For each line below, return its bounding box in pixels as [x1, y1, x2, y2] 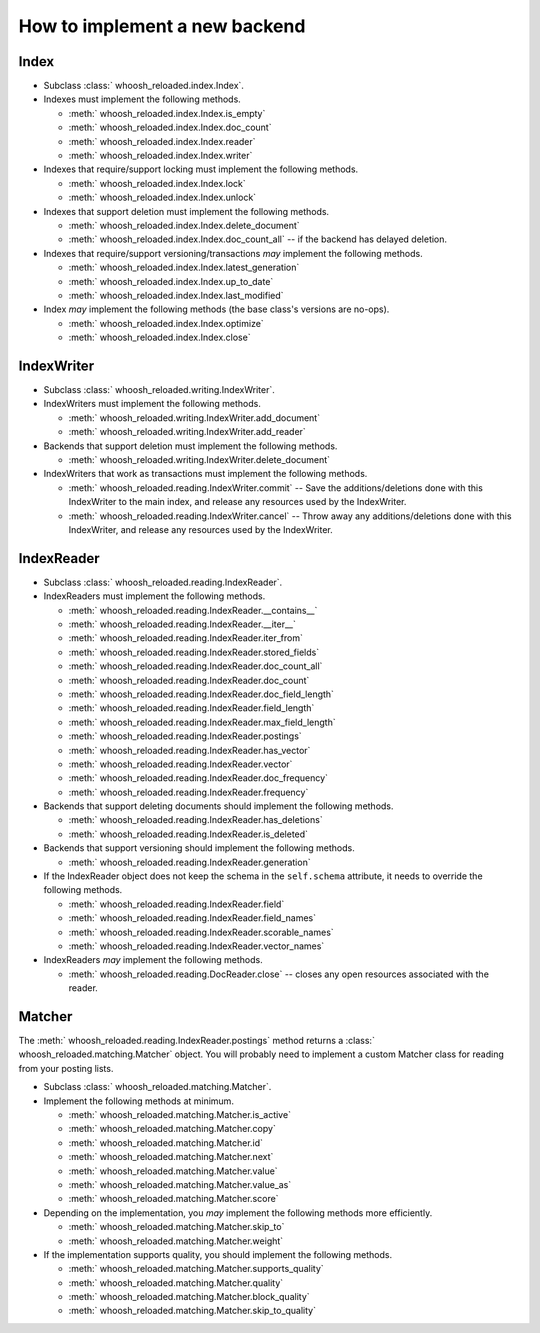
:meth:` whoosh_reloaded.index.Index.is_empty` [68, 107, 266, 119]
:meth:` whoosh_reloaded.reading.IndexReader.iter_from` [68, 632, 304, 644]
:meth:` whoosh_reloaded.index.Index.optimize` [68, 317, 264, 329]
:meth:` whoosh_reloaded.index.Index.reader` [68, 135, 256, 147]
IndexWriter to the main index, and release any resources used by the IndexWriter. [68, 496, 407, 508]
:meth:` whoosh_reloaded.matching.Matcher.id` [68, 1136, 264, 1149]
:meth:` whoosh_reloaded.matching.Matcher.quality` [68, 1276, 284, 1289]
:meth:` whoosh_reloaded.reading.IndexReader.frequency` [68, 786, 309, 798]
